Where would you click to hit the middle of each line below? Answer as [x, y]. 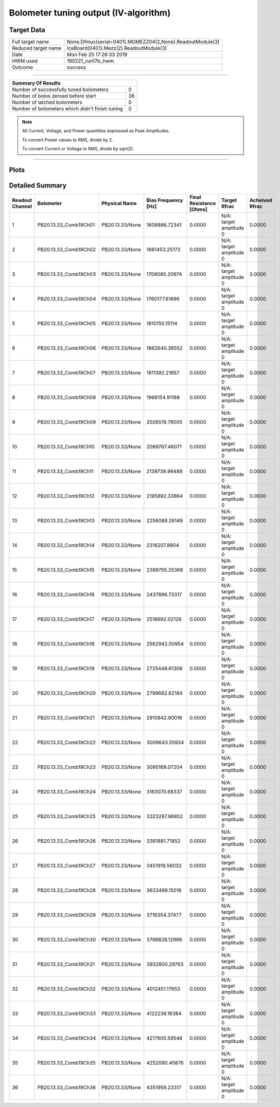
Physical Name [119, 203]
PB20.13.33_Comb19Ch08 [67, 398]
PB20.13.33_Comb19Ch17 [66, 619]
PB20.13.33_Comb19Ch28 [67, 890]
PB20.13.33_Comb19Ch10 [66, 447]
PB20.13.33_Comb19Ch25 [66, 816]
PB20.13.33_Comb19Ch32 [66, 989]
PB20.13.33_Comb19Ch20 [67, 693]
